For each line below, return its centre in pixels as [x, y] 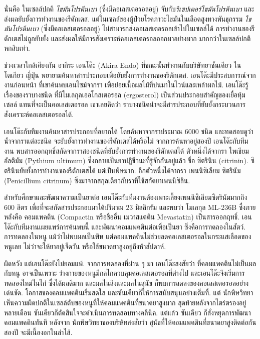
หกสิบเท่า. [17, 48]
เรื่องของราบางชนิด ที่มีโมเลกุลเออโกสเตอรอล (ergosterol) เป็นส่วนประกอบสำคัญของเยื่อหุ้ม [125, 94]
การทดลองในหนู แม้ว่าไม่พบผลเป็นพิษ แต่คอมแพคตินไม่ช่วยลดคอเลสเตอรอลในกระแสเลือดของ [128, 236]
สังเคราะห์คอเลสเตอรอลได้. [39, 114]
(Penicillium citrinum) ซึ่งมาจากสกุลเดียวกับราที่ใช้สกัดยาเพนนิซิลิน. [97, 180]
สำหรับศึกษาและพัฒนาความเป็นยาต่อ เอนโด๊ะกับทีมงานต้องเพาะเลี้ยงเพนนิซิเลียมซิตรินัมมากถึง [126, 197]
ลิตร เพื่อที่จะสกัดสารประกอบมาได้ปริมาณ [70, 207]
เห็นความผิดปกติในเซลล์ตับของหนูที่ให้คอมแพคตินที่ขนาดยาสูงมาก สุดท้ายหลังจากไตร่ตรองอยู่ [125, 303]
